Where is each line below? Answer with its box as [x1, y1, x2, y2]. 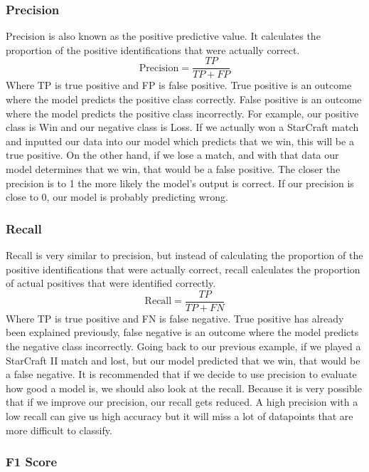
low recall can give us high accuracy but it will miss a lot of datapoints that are [6, 409, 353, 424]
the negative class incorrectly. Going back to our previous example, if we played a [6, 339, 361, 354]
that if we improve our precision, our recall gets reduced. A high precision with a [6, 394, 358, 409]
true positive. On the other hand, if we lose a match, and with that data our [6, 147, 339, 162]
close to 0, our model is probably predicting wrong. [6, 189, 228, 204]
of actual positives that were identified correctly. [6, 276, 216, 290]
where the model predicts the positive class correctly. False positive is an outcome [6, 92, 362, 107]
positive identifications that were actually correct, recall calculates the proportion [6, 261, 360, 276]
